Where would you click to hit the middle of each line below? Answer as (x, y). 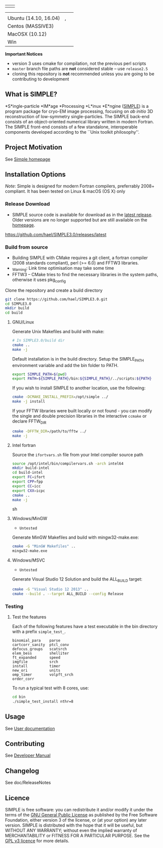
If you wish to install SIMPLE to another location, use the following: (79, 388)
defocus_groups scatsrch (39, 649)
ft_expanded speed (36, 658)
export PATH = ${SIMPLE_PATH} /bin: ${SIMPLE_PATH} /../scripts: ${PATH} (82, 379)
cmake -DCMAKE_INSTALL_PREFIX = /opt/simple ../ (60, 397)
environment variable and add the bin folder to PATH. (65, 365)
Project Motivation (34, 148)
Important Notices (24, 54)
